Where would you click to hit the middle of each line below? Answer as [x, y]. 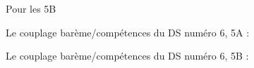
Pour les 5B [31, 8]
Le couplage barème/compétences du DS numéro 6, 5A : [128, 32]
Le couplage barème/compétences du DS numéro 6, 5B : [127, 56]
